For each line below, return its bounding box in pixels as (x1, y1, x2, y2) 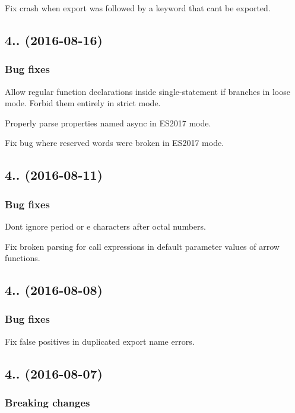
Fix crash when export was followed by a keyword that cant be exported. (5, 2, 271, 14)
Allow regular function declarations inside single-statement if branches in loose (5, 85, 290, 97)
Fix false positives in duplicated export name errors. (5, 335, 195, 347)
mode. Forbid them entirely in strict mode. (5, 97, 161, 109)
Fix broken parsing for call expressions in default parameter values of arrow (5, 240, 280, 252)
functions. (5, 252, 40, 264)
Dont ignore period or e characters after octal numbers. (5, 220, 206, 232)
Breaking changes (5, 395, 90, 410)
